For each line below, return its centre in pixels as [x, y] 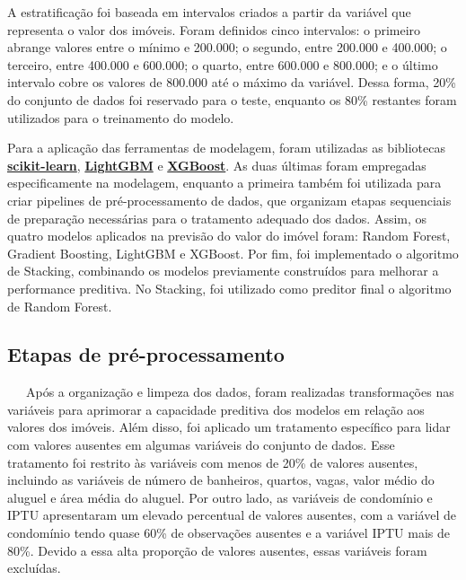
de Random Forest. [60, 306]
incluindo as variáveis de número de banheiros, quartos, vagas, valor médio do [221, 480]
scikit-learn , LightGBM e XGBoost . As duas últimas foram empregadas [217, 165]
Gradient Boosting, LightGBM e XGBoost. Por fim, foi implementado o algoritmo [233, 253]
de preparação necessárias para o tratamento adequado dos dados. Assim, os [217, 218]
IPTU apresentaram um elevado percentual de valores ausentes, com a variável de [232, 515]
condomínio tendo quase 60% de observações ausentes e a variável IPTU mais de [229, 533]
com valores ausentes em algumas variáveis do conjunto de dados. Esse [201, 445]
